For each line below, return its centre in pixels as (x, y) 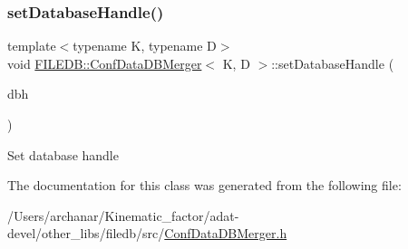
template (32, 46)
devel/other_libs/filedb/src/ (86, 233)
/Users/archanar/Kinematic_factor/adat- (123, 215)
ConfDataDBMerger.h (226, 233)
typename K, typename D (145, 46)
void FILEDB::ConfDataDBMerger (105, 63)
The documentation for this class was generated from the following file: (204, 185)
